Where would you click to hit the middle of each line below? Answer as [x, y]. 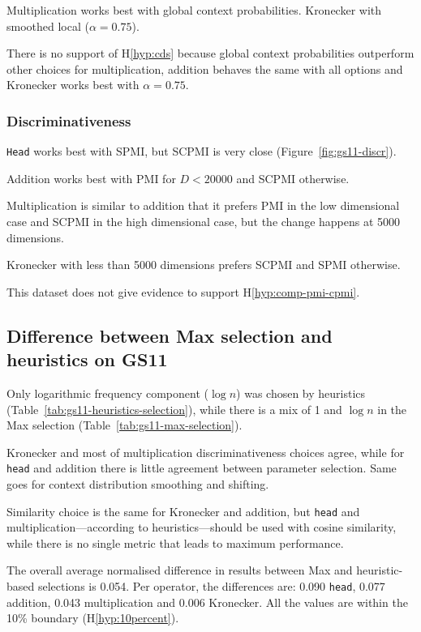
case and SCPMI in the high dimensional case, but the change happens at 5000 [204, 222]
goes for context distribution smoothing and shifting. [138, 484]
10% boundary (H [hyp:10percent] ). [93, 618]
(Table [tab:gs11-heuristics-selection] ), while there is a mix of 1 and [174, 409]
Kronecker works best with [73, 85]
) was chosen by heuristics [301, 393]
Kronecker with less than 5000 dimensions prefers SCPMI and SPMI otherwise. [204, 265]
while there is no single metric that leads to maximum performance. [175, 542]
